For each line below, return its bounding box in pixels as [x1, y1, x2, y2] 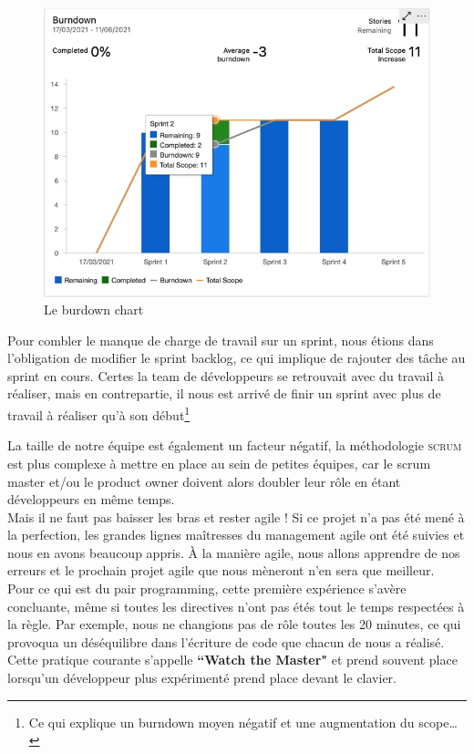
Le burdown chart [44, 300, 144, 319]
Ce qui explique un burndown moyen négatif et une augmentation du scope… [28, 712, 458, 731]
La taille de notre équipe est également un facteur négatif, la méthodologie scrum [7, 436, 462, 455]
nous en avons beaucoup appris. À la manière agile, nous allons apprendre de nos [7, 542, 460, 562]
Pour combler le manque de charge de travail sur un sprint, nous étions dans [7, 330, 434, 349]
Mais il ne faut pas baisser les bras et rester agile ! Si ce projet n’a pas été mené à [7, 507, 465, 526]
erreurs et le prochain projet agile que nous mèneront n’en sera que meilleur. [7, 561, 435, 580]
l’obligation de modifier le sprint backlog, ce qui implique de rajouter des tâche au [7, 348, 466, 367]
